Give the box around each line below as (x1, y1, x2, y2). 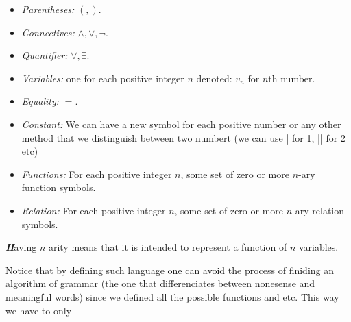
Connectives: (21, 25, 75, 39)
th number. (268, 71, 315, 85)
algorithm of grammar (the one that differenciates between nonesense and (5, 276, 315, 290)
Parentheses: (21, 2, 75, 16)
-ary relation (292, 203, 345, 217)
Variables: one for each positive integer (21, 71, 184, 85)
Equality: (21, 94, 60, 108)
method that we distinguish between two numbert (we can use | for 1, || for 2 (21, 130, 346, 145)
